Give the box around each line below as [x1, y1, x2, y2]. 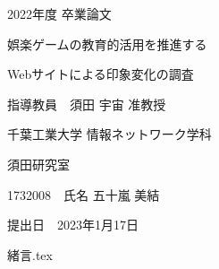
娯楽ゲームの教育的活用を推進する [7, 34, 207, 53]
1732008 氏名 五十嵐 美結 [7, 185, 160, 204]
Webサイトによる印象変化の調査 [7, 65, 194, 83]
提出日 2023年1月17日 [7, 215, 139, 234]
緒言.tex [7, 245, 53, 264]
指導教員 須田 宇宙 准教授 [7, 94, 166, 113]
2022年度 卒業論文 [7, 4, 112, 22]
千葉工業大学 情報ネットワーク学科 [7, 125, 212, 143]
